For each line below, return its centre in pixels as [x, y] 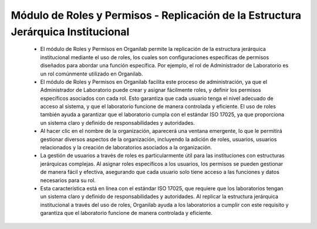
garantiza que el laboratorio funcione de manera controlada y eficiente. [126, 213]
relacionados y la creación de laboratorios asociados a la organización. [126, 148]
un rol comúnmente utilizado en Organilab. [92, 74]
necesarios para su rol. [68, 180]
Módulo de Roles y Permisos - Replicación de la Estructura [156, 15]
